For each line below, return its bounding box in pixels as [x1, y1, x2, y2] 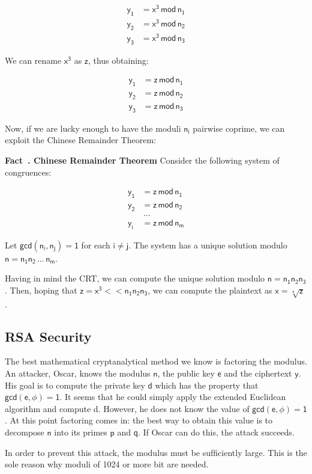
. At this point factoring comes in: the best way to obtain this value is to [5, 414, 273, 426]
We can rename [5, 54, 62, 66]
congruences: [5, 165, 52, 178]
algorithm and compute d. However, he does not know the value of [5, 402, 250, 414]
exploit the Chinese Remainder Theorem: [5, 134, 156, 146]
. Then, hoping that [5, 283, 77, 296]
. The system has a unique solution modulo [128, 238, 287, 251]
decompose [5, 426, 44, 438]
